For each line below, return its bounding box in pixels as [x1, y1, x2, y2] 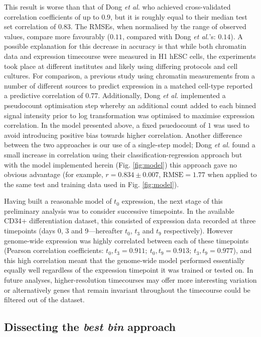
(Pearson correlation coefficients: [4, 245, 104, 256]
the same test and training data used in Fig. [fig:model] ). [4, 179, 179, 189]
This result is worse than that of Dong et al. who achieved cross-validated [4, 2, 231, 12]
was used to [213, 120, 249, 130]
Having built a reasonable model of [4, 196, 112, 206]
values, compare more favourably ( [4, 31, 110, 41]
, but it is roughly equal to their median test [110, 11, 247, 22]
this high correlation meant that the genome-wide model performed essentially [4, 255, 245, 265]
